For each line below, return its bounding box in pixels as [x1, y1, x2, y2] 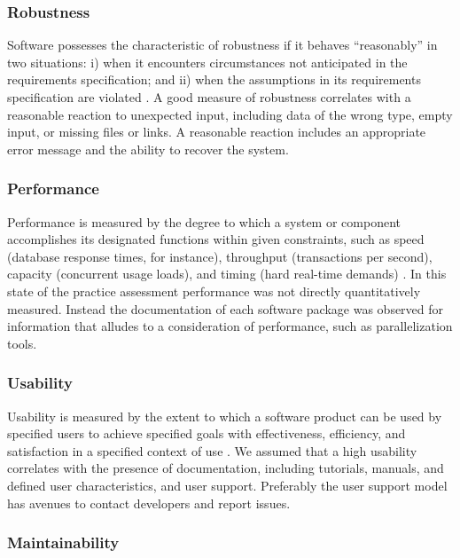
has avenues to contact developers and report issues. [7, 493, 291, 512]
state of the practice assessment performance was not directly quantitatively [7, 281, 421, 300]
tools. [7, 334, 37, 352]
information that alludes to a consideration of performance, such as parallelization [7, 317, 453, 335]
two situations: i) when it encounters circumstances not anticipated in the [7, 52, 408, 71]
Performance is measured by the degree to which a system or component [7, 212, 401, 231]
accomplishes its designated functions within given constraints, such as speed [7, 230, 425, 248]
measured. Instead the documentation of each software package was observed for [7, 299, 444, 318]
